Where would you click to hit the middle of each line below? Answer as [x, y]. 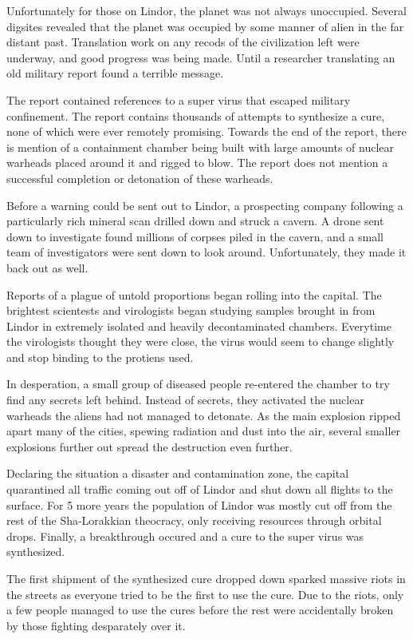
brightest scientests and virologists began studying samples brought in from [191, 310]
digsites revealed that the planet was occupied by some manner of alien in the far [205, 26]
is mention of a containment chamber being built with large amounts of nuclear [200, 147]
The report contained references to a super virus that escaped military [179, 99]
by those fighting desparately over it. [96, 625]
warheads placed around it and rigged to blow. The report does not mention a [197, 163]
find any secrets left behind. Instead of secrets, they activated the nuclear [185, 400]
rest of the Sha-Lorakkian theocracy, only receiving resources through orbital [194, 520]
